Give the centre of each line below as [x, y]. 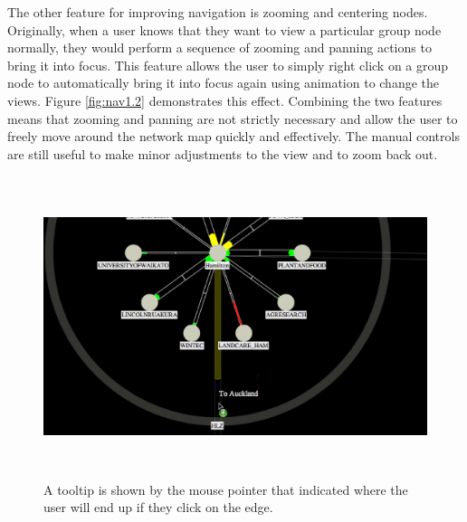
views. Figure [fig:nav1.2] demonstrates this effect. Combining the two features [225, 100]
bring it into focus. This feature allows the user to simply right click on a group [228, 65]
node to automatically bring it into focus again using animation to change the [224, 83]
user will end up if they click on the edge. [158, 507]
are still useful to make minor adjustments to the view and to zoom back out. [223, 153]
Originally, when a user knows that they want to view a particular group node [224, 29]
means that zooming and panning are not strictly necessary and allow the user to [233, 118]
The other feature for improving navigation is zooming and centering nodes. [218, 12]
